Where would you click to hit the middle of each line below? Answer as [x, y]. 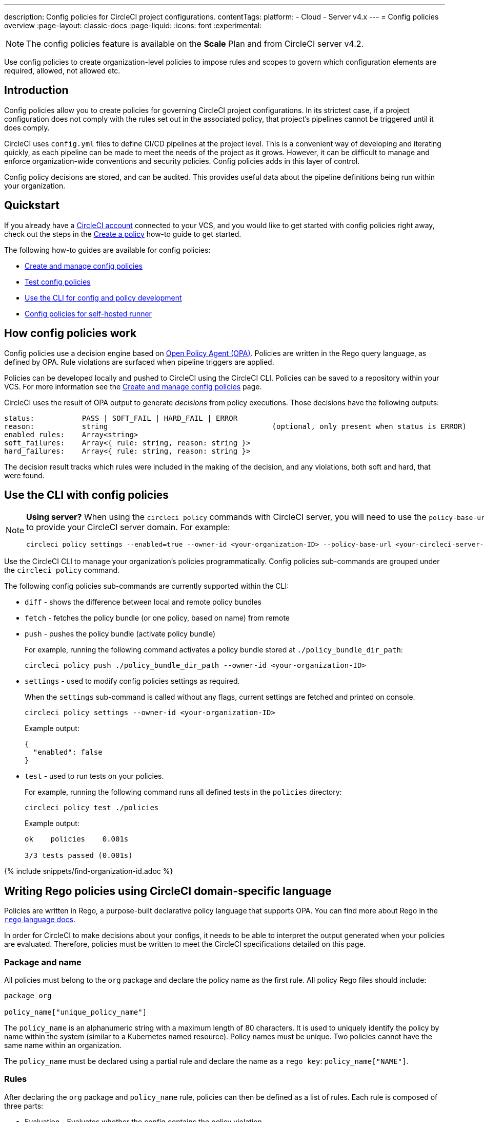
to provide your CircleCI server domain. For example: [128, 527]
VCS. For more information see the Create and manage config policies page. [133, 386]
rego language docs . [40, 920]
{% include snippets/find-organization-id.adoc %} [89, 871]
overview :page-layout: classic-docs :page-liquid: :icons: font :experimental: [133, 25]
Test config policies [58, 282]
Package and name [43, 962]
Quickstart [32, 205]
